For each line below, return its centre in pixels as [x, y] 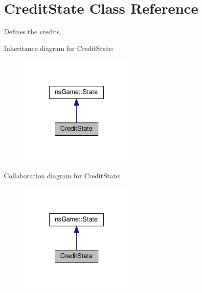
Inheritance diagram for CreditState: [59, 48]
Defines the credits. [33, 32]
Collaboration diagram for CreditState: [62, 175]
